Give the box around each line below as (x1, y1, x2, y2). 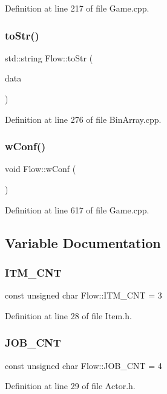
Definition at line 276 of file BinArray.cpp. (5, 112, 162, 125)
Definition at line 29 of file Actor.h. (5, 379, 136, 392)
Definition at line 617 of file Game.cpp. (5, 203, 149, 216)
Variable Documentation (5, 233, 161, 252)
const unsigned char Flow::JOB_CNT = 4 (5, 359, 162, 372)
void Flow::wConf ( (5, 162, 76, 175)
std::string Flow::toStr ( (5, 51, 93, 64)
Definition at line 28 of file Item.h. (5, 309, 132, 322)
